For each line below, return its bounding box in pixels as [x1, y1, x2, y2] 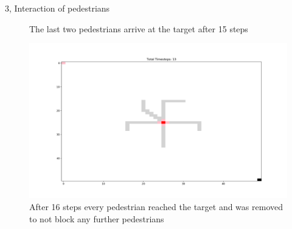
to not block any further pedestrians [29, 212, 164, 225]
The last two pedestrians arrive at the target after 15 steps [29, 22, 248, 35]
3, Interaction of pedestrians [5, 2, 110, 14]
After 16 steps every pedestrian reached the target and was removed [29, 200, 283, 213]
